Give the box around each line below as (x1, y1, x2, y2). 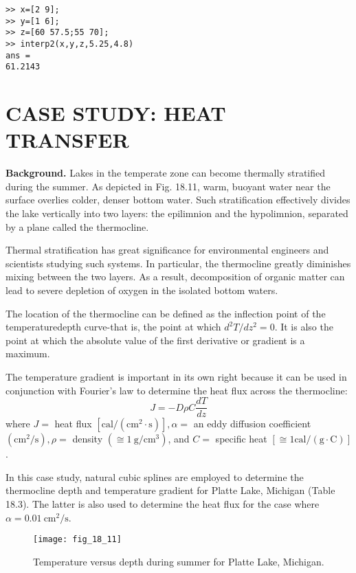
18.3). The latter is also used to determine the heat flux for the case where (5, 497, 320, 510)
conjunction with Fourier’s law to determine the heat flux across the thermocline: (5, 383, 348, 397)
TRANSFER (5, 126, 129, 154)
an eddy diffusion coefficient (193, 416, 311, 431)
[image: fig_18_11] (33, 535, 122, 545)
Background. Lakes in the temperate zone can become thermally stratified (5, 166, 326, 180)
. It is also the (274, 319, 333, 334)
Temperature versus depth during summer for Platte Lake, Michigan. (33, 554, 324, 568)
